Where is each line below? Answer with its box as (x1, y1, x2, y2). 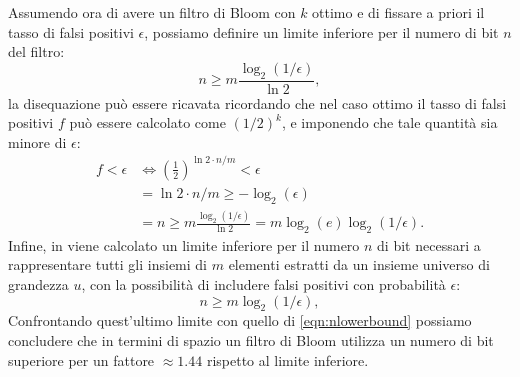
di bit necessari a (377, 234, 481, 255)
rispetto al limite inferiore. (206, 349, 369, 370)
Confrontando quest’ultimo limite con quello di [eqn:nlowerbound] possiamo (8, 310, 472, 331)
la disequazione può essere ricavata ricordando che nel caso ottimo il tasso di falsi (8, 92, 507, 113)
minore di (8, 131, 67, 152)
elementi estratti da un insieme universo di (228, 254, 490, 275)
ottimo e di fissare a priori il (312, 2, 485, 22)
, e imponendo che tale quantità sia (281, 112, 498, 133)
